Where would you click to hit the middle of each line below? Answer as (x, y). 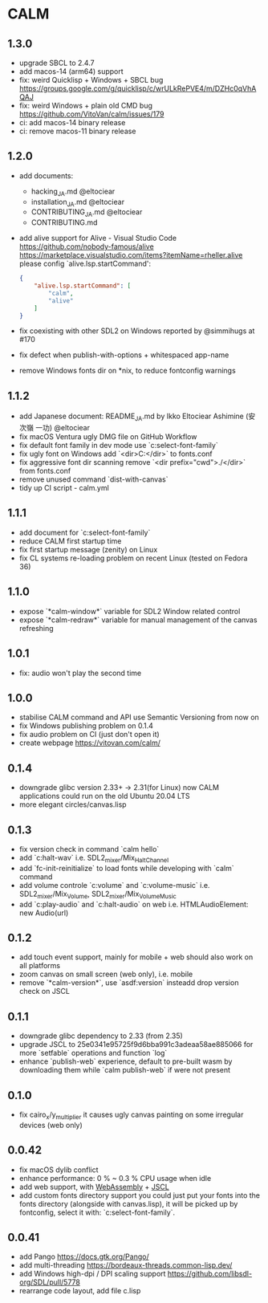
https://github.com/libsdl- (210, 1274)
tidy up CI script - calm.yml (64, 488)
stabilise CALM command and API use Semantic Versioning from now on (139, 717)
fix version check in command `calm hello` (89, 849)
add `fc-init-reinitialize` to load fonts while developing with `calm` (126, 868)
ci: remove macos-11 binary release (77, 131)
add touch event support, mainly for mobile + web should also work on (136, 957)
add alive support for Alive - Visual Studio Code (98, 238)
